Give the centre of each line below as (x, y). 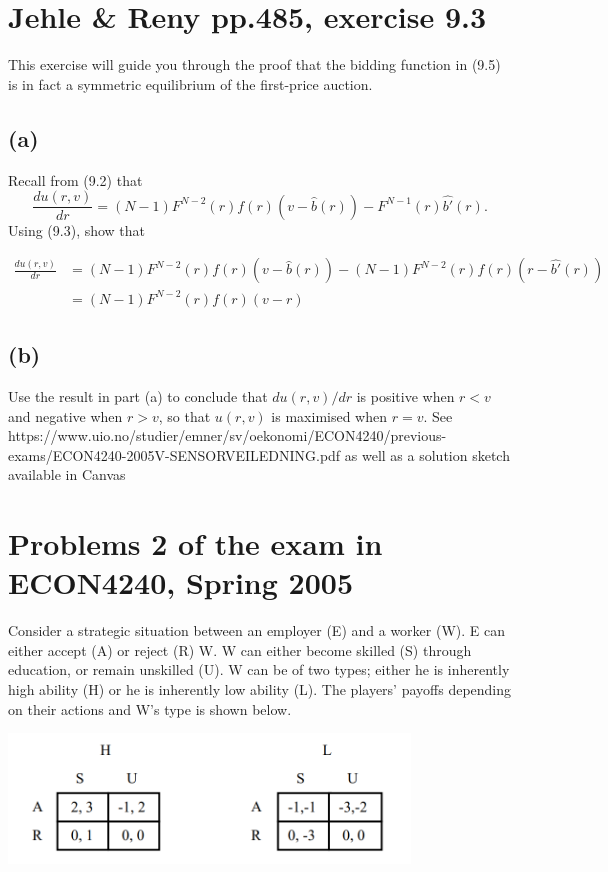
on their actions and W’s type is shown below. (150, 708)
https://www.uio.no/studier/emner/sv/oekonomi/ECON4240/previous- (227, 435)
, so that (184, 415)
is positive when (405, 395)
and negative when (65, 415)
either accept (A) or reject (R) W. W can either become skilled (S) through (240, 649)
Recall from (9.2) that (75, 179)
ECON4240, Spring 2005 (180, 582)
